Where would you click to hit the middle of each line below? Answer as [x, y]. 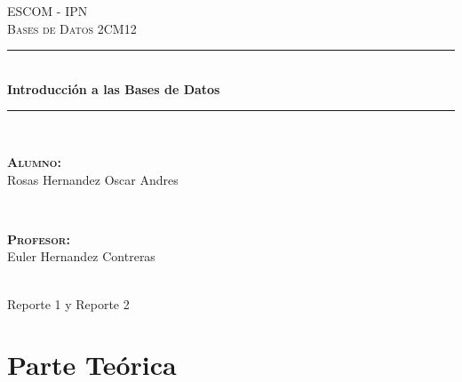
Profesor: [39, 239]
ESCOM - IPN [48, 11]
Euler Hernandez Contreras [81, 256]
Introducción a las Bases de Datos [114, 88]
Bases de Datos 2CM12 [72, 28]
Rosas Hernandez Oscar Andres [93, 179]
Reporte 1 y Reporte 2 [68, 303]
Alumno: [34, 161]
